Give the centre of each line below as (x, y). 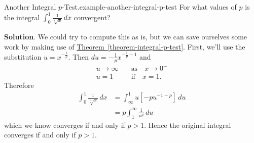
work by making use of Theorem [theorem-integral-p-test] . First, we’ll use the (125, 46)
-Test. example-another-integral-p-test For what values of (149, 7)
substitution (23, 56)
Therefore (19, 85)
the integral (22, 17)
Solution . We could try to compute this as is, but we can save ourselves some (126, 37)
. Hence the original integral (188, 125)
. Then (79, 56)
